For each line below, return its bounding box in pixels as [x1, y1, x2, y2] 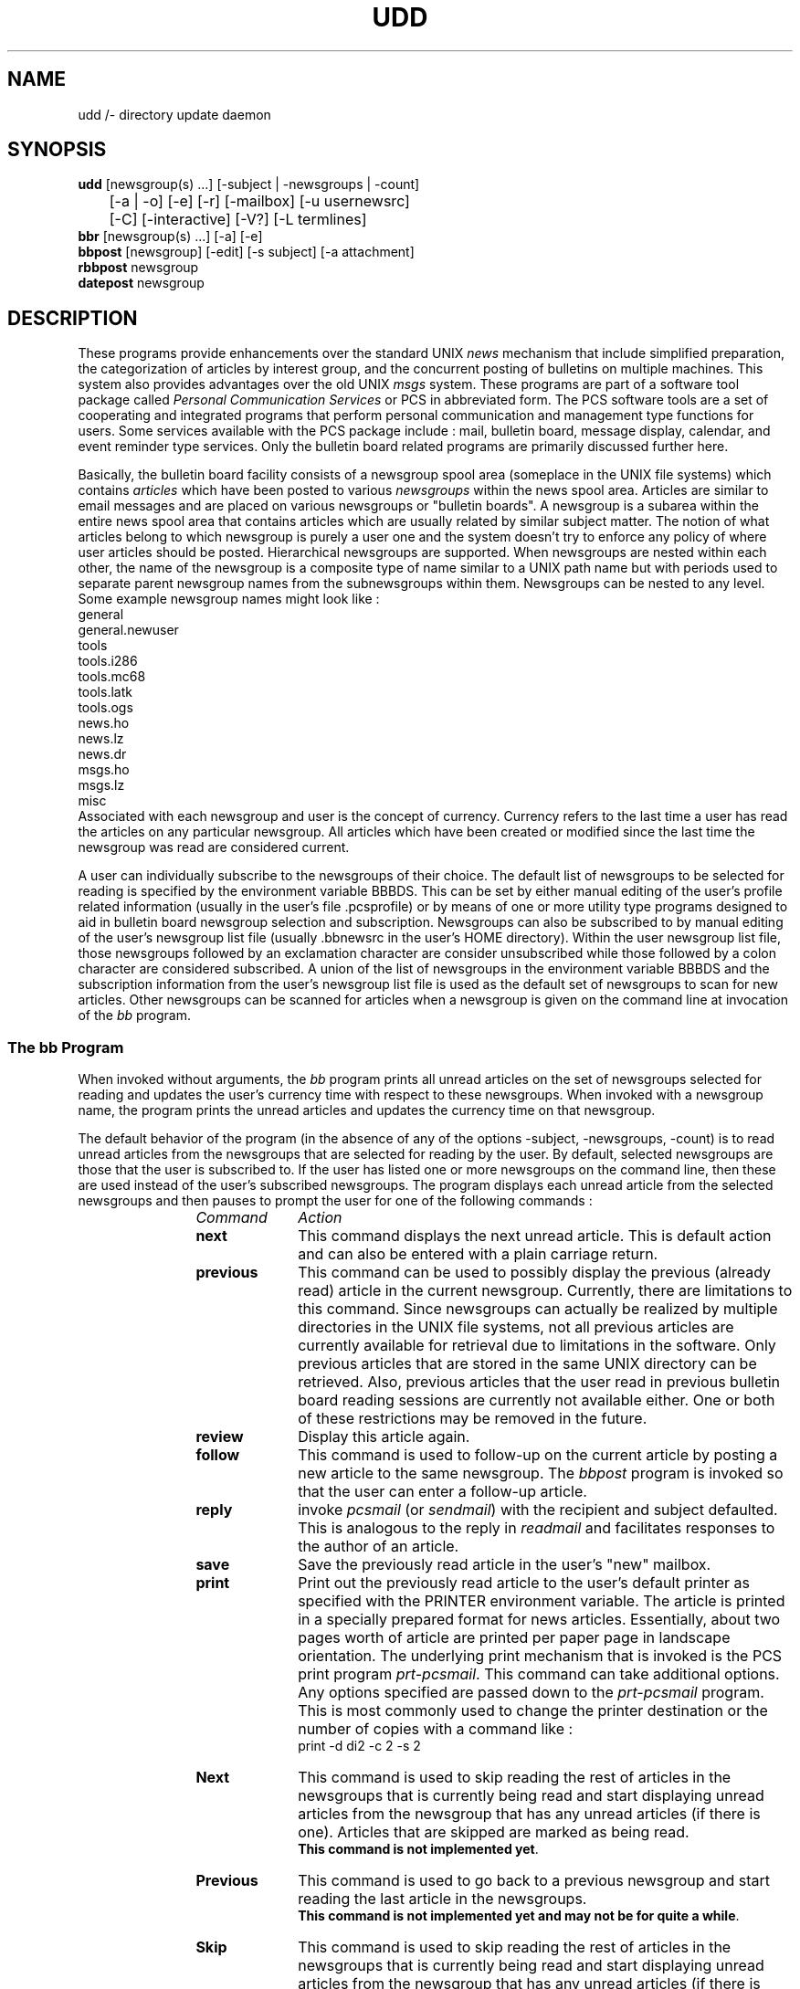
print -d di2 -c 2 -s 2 [298, 1738, 421, 1754]
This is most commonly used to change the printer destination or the [298, 1701, 768, 1721]
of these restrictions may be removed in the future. [298, 1409, 647, 1428]
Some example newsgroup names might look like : [78, 591, 380, 607]
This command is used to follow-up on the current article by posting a [298, 1446, 778, 1465]
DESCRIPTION [7, 306, 138, 330]
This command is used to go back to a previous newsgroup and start [298, 1871, 771, 1890]
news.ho [78, 715, 130, 731]
